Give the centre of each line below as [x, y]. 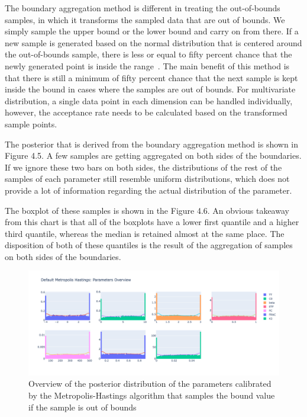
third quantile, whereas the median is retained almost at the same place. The [145, 233]
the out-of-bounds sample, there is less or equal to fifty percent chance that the [148, 54]
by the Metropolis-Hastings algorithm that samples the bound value [152, 395]
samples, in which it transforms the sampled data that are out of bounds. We [145, 19]
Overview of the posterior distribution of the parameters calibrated [150, 384]
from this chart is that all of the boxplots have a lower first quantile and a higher [152, 222]
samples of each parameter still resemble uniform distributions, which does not [147, 179]
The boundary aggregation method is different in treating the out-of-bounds [143, 8]
